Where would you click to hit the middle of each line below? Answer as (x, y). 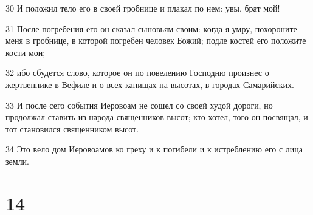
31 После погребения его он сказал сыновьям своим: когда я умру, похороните (151, 28)
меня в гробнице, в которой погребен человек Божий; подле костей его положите (156, 40)
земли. (17, 161)
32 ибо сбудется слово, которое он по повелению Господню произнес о (137, 73)
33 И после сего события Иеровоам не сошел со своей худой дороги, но (139, 105)
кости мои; (26, 52)
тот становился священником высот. (72, 128)
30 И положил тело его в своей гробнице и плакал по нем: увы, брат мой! (143, 8)
